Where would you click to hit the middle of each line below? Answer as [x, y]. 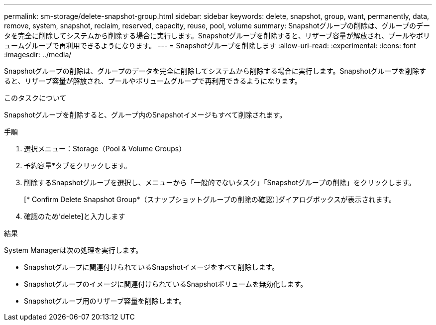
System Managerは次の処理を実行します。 [73, 250]
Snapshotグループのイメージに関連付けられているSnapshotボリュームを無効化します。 [166, 284]
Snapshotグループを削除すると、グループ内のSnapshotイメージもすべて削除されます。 [145, 115]
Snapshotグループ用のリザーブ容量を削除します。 [105, 301]
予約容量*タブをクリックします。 [78, 165]
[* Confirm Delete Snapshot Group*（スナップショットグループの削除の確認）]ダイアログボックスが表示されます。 [210, 199]
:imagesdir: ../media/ [38, 54]
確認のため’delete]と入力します [75, 216]
